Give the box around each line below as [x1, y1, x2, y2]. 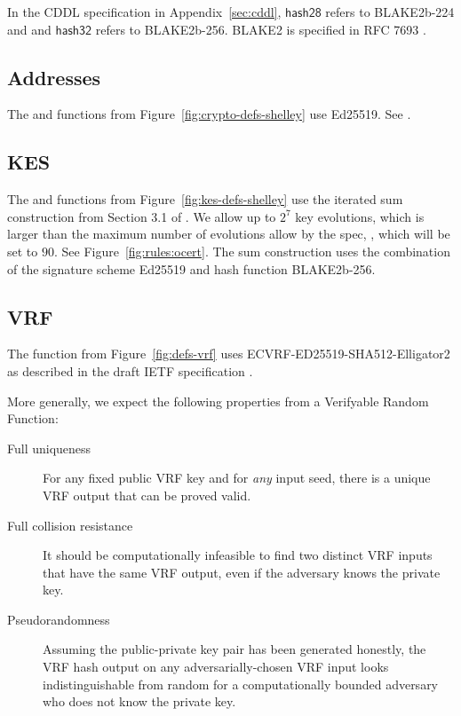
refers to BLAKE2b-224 [325, 3, 455, 20]
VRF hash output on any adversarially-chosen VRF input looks [43, 657, 389, 676]
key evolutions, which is [295, 207, 425, 225]
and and [7, 20, 52, 38]
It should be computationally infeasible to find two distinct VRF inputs [43, 546, 433, 564]
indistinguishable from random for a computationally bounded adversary [43, 674, 439, 693]
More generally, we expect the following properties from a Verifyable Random [7, 391, 429, 410]
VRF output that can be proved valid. [43, 485, 251, 504]
